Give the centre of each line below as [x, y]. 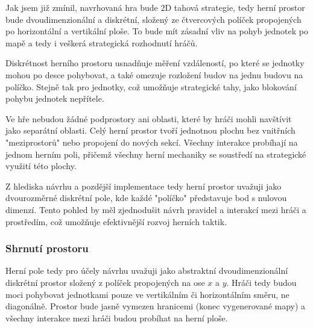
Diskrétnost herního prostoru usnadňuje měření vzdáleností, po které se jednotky [155, 63]
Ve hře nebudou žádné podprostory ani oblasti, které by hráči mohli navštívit [149, 118]
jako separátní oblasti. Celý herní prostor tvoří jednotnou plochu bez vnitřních [150, 130]
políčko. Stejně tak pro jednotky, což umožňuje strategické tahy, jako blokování [151, 86]
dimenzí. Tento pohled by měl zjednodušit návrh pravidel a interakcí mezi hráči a [156, 209]
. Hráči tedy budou [261, 282]
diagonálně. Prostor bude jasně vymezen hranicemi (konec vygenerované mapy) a [156, 306]
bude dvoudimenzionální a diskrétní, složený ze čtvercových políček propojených [153, 19]
